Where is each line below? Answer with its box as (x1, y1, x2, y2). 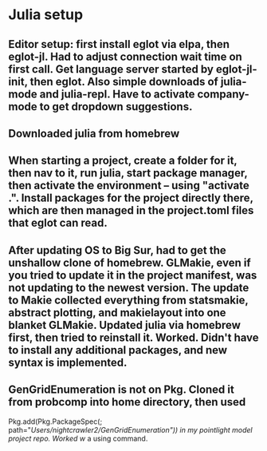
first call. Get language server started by (8, 62, 214, 76)
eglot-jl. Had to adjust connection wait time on (8, 49, 243, 63)
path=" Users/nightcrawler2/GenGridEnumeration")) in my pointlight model (8, 425, 253, 434)
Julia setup (8, 6, 84, 24)
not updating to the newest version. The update (8, 281, 249, 295)
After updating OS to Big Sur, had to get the (8, 243, 227, 257)
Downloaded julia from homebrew (8, 126, 180, 140)
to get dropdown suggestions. (39, 100, 193, 113)
